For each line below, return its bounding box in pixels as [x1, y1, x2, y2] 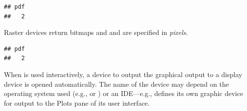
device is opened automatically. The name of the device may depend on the [4, 79, 229, 89]
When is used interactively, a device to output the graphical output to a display [4, 69, 243, 79]
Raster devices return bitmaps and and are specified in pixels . [4, 27, 188, 37]
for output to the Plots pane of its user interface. [4, 97, 150, 108]
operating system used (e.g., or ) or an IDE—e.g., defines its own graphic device [4, 88, 243, 98]
